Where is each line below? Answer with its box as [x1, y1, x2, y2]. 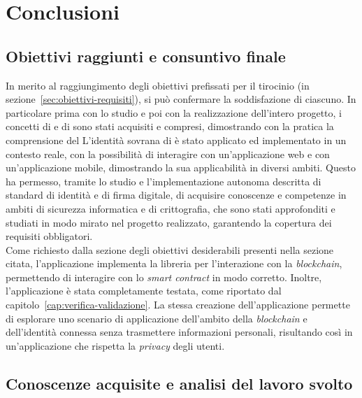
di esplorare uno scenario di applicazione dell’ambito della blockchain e [6, 311, 307, 325]
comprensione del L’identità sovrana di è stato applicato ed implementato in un [6, 132, 347, 147]
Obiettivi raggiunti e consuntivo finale [6, 45, 286, 66]
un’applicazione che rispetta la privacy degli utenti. [6, 338, 225, 353]
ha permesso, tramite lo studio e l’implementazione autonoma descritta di [6, 173, 321, 188]
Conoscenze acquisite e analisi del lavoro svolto [6, 372, 353, 394]
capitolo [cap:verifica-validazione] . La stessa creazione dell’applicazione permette [6, 297, 350, 312]
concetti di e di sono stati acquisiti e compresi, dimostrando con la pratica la [6, 119, 334, 134]
